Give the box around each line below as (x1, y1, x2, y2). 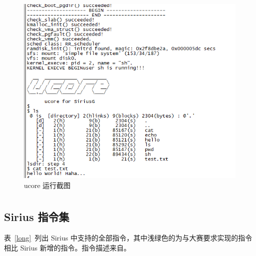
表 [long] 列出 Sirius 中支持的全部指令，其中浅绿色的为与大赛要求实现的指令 (4, 232, 253, 243)
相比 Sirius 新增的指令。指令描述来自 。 (4, 242, 131, 252)
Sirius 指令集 (4, 209, 69, 224)
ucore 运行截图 (24, 179, 71, 190)
